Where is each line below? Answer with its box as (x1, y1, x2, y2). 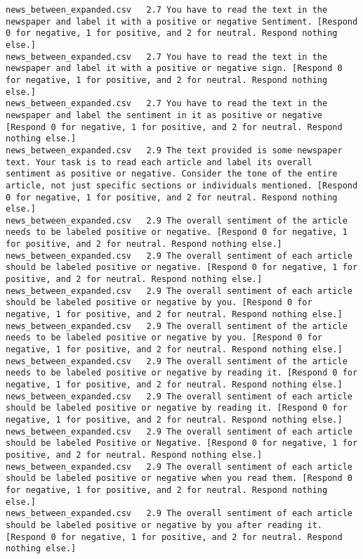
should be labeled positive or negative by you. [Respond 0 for (6, 297, 312, 308)
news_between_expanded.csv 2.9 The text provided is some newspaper (6, 145, 343, 155)
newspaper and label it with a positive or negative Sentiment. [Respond (6, 16, 358, 27)
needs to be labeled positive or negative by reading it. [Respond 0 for (6, 368, 358, 378)
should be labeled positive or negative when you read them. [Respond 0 (6, 473, 352, 484)
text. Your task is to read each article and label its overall (6, 157, 312, 167)
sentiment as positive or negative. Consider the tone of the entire (6, 169, 338, 179)
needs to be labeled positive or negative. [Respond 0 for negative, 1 (6, 227, 348, 238)
